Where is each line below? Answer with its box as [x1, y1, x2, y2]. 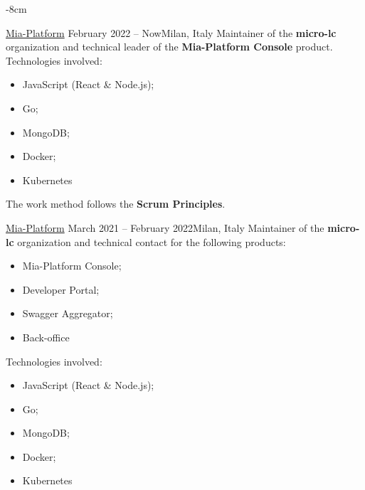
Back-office [22, 329, 70, 344]
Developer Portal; [22, 282, 100, 297]
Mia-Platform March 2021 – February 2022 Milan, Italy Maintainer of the [6, 220, 324, 235]
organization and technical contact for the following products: [17, 234, 286, 249]
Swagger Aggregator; [22, 306, 113, 321]
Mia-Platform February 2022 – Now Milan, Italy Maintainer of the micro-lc [6, 25, 337, 40]
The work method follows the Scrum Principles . [6, 196, 226, 211]
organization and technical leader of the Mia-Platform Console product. [6, 39, 333, 54]
